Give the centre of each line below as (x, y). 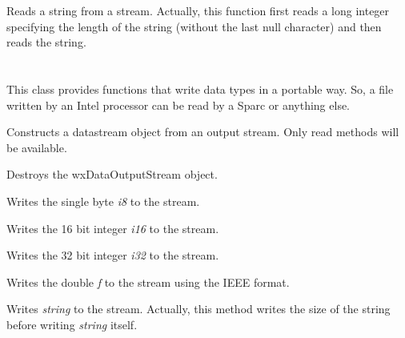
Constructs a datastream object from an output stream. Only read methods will (203, 132)
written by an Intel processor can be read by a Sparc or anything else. (178, 105)
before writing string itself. (72, 324)
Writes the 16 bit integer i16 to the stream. (113, 228)
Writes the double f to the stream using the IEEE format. (148, 282)
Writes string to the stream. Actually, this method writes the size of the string (198, 309)
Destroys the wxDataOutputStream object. (112, 174)
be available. (37, 147)
